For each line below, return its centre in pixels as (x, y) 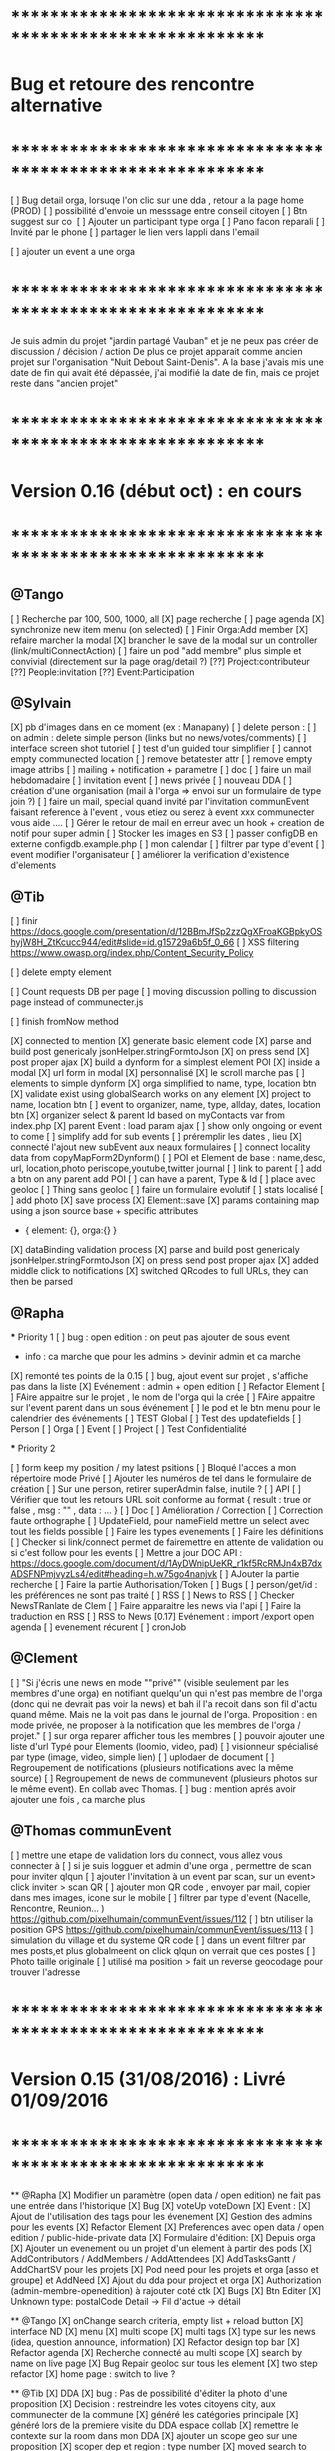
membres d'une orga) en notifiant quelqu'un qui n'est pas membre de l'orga (166, 1693)
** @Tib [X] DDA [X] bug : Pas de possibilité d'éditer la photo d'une (149, 2393)
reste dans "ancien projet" (64, 383)
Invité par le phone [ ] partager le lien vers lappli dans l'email (135, 232)
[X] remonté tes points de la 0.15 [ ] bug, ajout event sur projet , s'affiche (159, 1376)
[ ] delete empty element (61, 972)
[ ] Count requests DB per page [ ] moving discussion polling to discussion (163, 992)
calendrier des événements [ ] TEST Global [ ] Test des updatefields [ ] (156, 1418)
